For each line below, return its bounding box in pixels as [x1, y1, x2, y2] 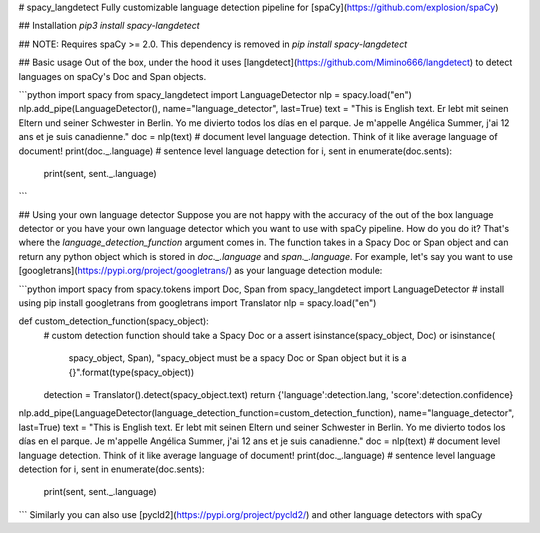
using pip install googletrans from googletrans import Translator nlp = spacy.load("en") [18, 297, 377, 309]
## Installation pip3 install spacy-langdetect [18, 20, 200, 32]
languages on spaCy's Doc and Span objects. [18, 70, 207, 82]
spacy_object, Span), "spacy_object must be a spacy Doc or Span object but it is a [68, 352, 407, 364]
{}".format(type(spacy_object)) [68, 366, 195, 378]
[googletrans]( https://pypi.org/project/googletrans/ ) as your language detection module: [18, 265, 383, 277]
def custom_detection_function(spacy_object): [18, 315, 209, 327]
